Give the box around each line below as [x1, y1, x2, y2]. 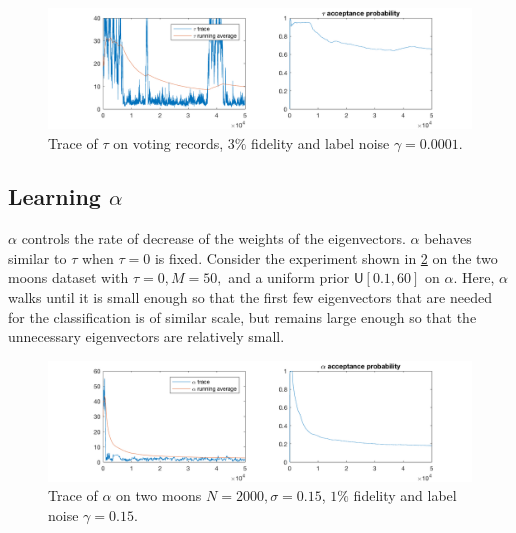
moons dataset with [8, 267, 129, 288]
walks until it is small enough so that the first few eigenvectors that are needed [8, 287, 492, 308]
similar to [8, 247, 67, 268]
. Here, [453, 267, 495, 288]
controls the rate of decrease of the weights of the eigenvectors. [21, 228, 406, 249]
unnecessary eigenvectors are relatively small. [8, 326, 285, 347]
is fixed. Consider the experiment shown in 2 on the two [154, 247, 498, 268]
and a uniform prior [228, 267, 350, 288]
